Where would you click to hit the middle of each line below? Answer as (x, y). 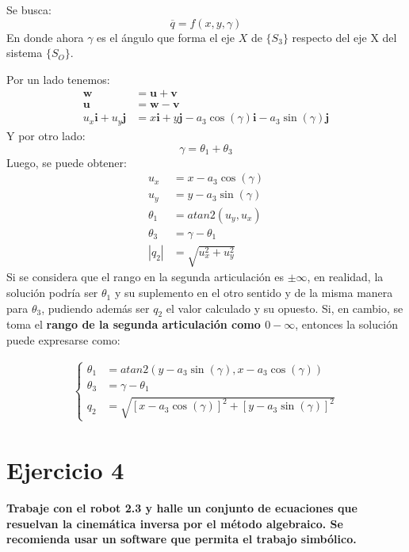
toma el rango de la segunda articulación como (134, 324)
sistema (25, 53)
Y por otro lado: (46, 135)
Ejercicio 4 (65, 470)
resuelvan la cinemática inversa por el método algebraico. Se (175, 523)
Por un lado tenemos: (58, 79)
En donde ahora (45, 37)
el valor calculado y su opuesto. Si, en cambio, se (285, 308)
